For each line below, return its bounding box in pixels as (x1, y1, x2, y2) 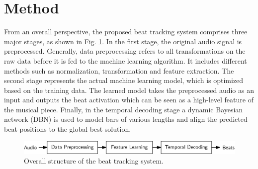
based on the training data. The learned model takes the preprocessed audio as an (4, 84, 254, 95)
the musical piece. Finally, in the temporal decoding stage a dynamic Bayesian (4, 104, 243, 114)
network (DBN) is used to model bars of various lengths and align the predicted (4, 114, 248, 124)
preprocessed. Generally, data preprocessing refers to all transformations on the (4, 46, 246, 56)
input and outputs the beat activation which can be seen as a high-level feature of (4, 94, 254, 105)
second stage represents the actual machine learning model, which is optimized (4, 75, 244, 85)
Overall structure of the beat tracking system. (24, 156, 164, 166)
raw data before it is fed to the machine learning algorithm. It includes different (4, 55, 247, 66)
